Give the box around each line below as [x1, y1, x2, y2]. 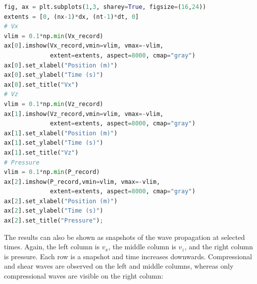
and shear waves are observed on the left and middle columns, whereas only [4, 261, 234, 271]
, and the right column [184, 241, 253, 252]
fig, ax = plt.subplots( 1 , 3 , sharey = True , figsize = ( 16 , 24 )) [4, 3, 206, 10]
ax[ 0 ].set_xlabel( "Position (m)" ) [4, 61, 118, 69]
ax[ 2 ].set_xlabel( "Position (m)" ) [4, 197, 118, 205]
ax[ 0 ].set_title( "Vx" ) [4, 81, 79, 88]
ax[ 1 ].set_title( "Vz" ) [4, 149, 79, 156]
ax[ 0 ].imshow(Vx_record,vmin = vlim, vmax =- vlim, [4, 42, 164, 50]
